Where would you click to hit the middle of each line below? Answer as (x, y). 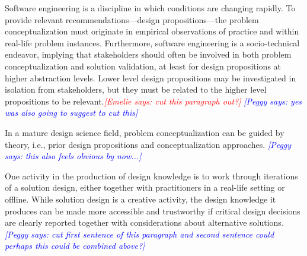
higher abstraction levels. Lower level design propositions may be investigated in (151, 78)
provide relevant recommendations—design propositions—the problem (132, 19)
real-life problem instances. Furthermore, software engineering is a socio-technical (152, 42)
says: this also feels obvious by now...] (73, 156)
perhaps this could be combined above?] (75, 246)
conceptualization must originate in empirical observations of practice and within (152, 31)
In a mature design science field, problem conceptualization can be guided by (145, 132)
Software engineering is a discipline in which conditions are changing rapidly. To (150, 8)
